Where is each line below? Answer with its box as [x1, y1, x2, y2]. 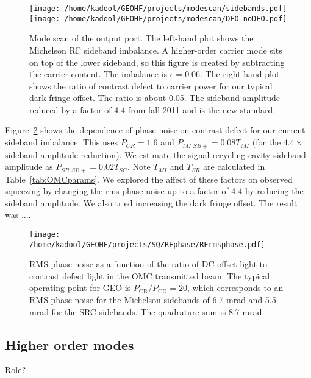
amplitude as [5, 160, 53, 173]
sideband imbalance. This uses [5, 136, 118, 149]
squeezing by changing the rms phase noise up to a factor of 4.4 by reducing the [5, 184, 304, 197]
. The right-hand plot [200, 68, 280, 80]
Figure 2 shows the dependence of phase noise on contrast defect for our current [5, 124, 306, 136]
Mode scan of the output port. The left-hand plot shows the [29, 32, 254, 44]
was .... [5, 208, 31, 221]
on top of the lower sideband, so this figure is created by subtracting [29, 55, 285, 68]
